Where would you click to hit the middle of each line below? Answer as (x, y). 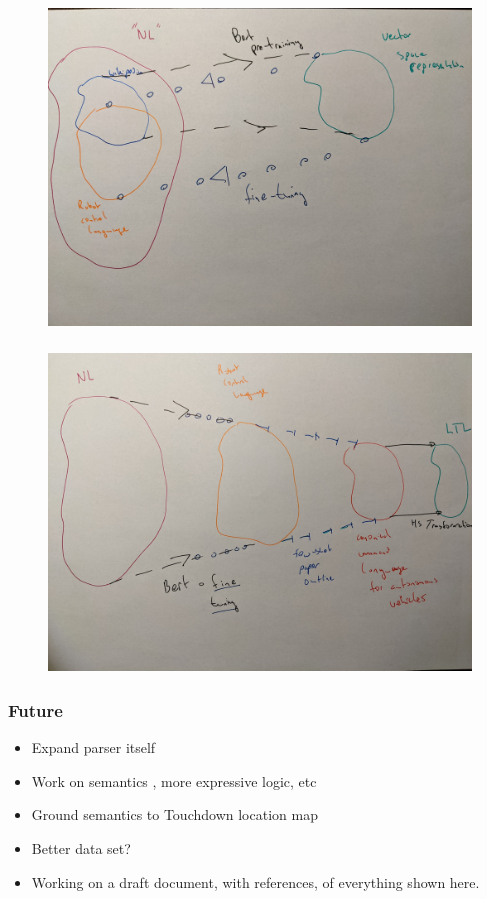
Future (35, 709)
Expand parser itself (93, 747)
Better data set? (81, 848)
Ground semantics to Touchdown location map (174, 814)
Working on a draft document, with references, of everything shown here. (255, 881)
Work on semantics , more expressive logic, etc (174, 780)
